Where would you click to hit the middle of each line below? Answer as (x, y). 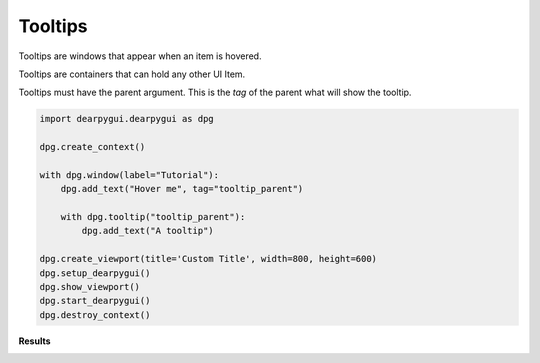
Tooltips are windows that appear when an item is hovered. (140, 56)
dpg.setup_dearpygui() (95, 273)
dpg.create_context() (92, 147)
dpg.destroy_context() (95, 314)
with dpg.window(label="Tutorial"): (129, 174)
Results (34, 341)
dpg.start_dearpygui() (95, 301)
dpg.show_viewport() (89, 286)
